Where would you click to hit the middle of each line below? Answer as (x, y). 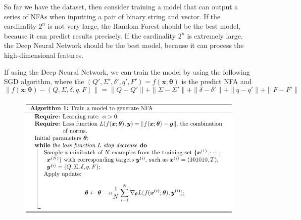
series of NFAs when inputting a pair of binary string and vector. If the (112, 16)
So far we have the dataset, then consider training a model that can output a (121, 6)
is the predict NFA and (216, 81)
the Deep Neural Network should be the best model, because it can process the (124, 45)
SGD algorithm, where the (44, 81)
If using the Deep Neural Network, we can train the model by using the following (127, 71)
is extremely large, (215, 35)
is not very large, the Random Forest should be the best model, (144, 26)
